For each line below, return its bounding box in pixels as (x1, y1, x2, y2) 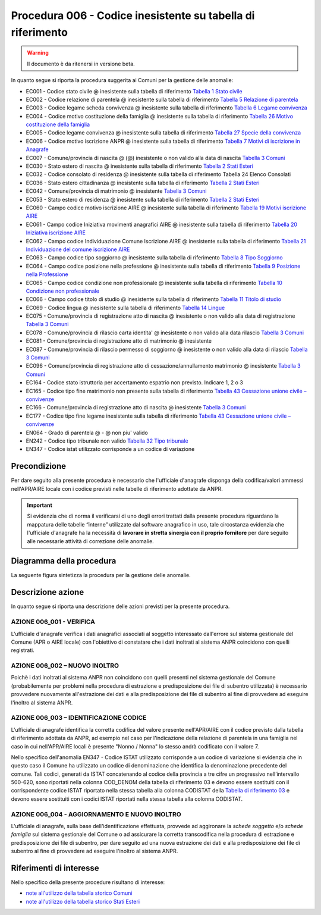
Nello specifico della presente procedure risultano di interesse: (11, 879, 165, 886)
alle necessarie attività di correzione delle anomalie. (27, 537, 154, 544)
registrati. (11, 647, 35, 654)
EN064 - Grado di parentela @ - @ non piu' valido (26, 429, 149, 436)
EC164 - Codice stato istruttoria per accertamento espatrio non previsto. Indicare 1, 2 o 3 (26, 379, 244, 386)
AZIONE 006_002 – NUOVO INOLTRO (11, 662, 119, 670)
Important (27, 502, 53, 509)
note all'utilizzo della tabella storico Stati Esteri (26, 898, 140, 905)
